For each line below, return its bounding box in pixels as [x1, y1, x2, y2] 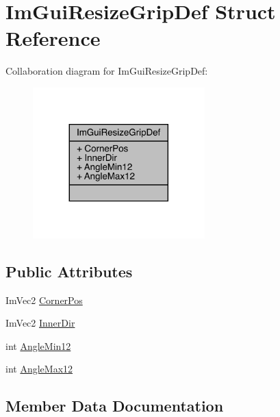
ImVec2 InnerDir [5, 316, 75, 330]
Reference [5, 24, 101, 52]
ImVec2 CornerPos [5, 292, 83, 307]
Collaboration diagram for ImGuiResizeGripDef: [5, 64, 208, 78]
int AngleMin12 [5, 338, 71, 353]
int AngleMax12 [5, 362, 73, 376]
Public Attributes [5, 260, 133, 281]
